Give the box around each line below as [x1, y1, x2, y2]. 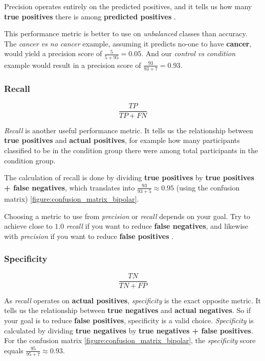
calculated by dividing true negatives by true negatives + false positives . [4, 325, 253, 335]
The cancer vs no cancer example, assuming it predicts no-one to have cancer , [4, 38, 252, 49]
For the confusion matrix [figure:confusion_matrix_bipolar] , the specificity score [4, 335, 256, 346]
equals [4, 345, 24, 355]
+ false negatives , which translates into [4, 182, 135, 192]
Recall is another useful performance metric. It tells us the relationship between [4, 125, 253, 135]
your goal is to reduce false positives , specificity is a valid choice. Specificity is [4, 315, 254, 325]
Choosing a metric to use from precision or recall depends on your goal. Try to [4, 210, 251, 221]
